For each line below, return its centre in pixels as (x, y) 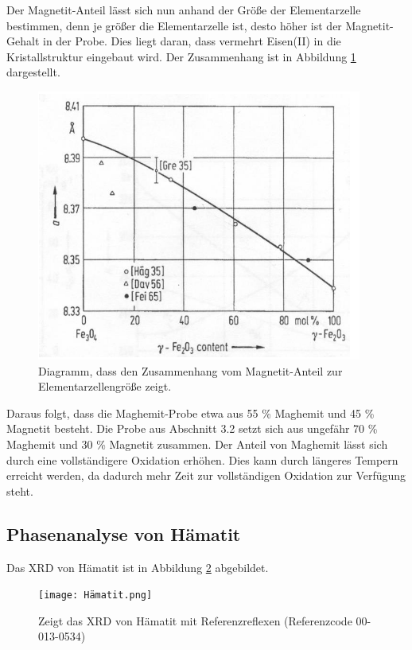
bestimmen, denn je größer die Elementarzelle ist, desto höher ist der (174, 25)
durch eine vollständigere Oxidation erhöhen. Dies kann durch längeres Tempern (202, 459)
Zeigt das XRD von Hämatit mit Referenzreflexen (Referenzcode (195, 620)
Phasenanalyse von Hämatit (124, 533)
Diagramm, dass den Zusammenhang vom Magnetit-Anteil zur (190, 370)
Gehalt (23, 41)
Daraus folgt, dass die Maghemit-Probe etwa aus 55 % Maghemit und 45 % (190, 413)
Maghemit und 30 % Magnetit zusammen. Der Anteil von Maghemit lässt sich (197, 444)
